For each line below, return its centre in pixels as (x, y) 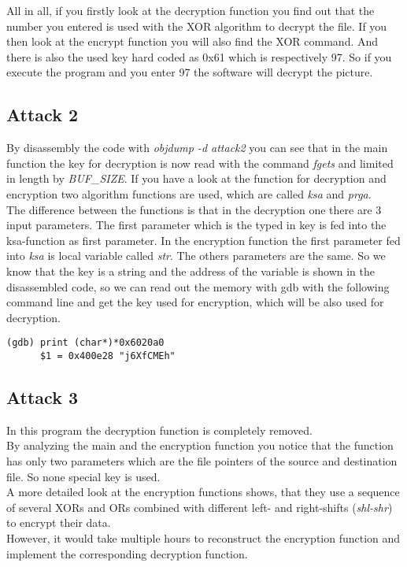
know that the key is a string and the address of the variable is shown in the (191, 271)
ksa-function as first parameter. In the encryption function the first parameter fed (203, 240)
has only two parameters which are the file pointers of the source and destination (202, 461)
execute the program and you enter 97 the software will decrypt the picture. (190, 72)
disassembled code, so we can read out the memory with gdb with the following (198, 286)
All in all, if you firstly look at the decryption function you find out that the (191, 10)
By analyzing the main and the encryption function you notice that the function (200, 445)
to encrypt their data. (59, 523)
